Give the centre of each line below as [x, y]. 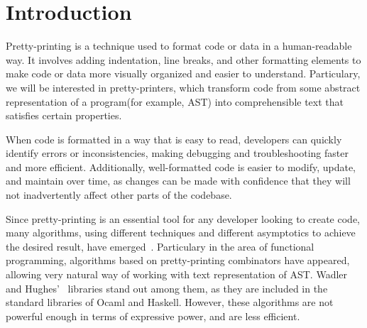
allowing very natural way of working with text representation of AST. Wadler [177, 274]
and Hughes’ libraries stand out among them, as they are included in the [167, 288]
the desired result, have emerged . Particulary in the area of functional [160, 246]
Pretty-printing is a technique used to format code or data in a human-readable [179, 46]
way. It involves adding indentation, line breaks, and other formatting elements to [183, 59]
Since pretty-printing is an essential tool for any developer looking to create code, [183, 218]
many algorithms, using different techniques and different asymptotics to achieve [181, 233]
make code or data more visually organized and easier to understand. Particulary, [183, 73]
